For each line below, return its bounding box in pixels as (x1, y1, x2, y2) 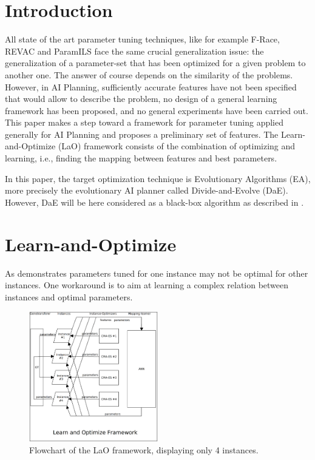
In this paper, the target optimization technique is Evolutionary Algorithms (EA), (5, 172, 311, 184)
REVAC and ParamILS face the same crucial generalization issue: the (5, 44, 264, 57)
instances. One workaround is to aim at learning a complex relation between (5, 279, 289, 291)
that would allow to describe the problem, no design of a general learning (5, 92, 277, 105)
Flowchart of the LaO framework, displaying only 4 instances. (29, 444, 259, 456)
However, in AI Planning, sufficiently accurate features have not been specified (5, 80, 297, 93)
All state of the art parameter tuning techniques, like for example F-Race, (5, 33, 280, 46)
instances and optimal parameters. (5, 290, 133, 303)
